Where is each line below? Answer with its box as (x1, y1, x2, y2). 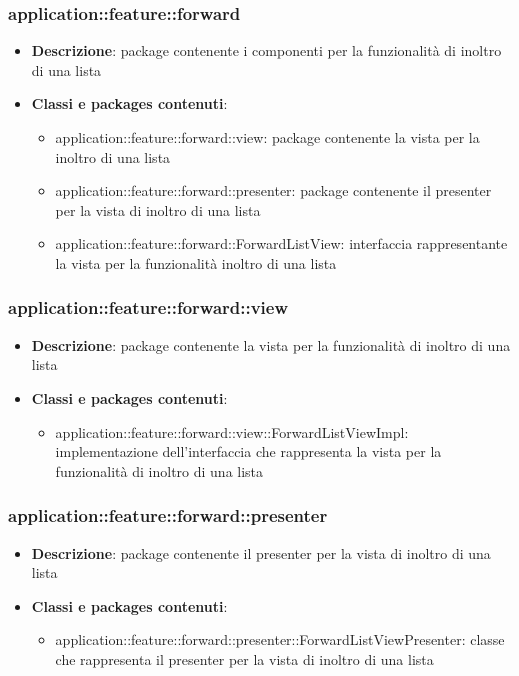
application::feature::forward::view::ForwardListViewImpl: (55, 421, 409, 442)
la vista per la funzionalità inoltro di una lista (55, 252, 337, 273)
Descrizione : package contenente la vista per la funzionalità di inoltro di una (31, 334, 511, 355)
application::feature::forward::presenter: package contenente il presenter (55, 180, 492, 201)
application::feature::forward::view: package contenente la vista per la (55, 127, 480, 147)
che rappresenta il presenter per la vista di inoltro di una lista (55, 648, 434, 669)
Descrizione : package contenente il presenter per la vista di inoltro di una (31, 542, 491, 563)
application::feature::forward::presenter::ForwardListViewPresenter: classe (55, 629, 505, 650)
